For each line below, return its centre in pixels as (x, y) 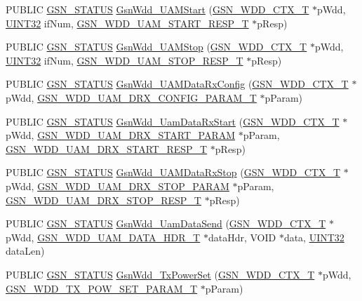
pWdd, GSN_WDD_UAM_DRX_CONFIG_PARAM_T (131, 97)
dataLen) (25, 251)
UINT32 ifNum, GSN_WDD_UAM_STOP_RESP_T (125, 60)
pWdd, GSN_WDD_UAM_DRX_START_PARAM (121, 135)
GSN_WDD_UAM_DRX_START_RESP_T (107, 148)
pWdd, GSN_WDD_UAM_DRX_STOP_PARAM (118, 186)
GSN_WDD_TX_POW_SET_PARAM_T (102, 288)
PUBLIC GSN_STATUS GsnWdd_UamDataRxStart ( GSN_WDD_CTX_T (173, 121)
